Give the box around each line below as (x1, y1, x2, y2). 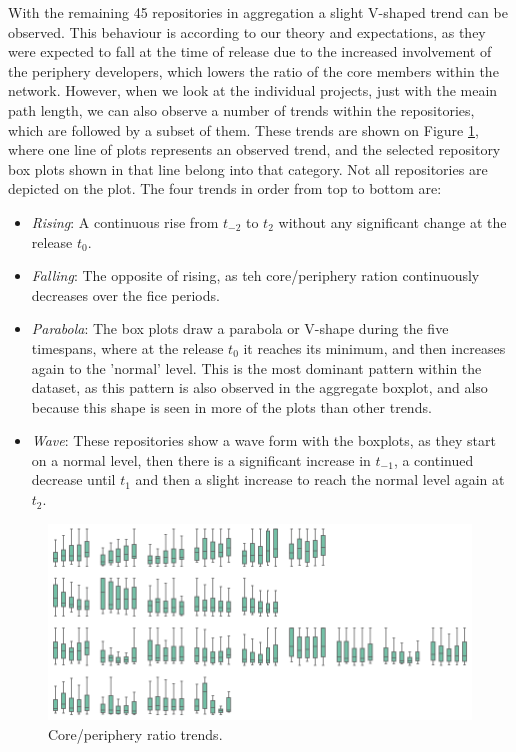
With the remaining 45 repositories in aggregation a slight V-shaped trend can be (8, 2, 508, 22)
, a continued (393, 449, 474, 470)
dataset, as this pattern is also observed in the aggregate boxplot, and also (31, 377, 488, 398)
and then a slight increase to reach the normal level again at (135, 469, 505, 490)
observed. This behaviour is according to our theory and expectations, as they (8, 21, 486, 42)
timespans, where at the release (31, 337, 224, 358)
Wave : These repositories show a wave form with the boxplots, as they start (31, 430, 496, 451)
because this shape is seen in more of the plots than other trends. (31, 396, 432, 417)
